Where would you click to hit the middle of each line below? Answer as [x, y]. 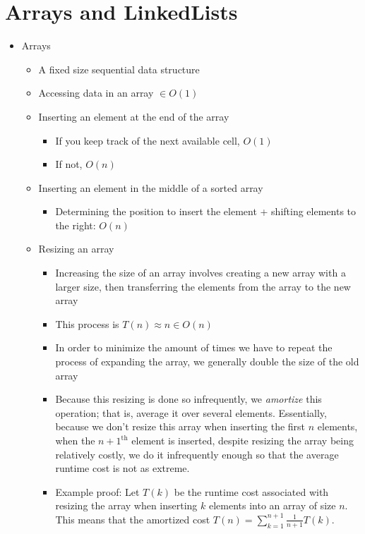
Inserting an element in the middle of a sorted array [151, 187]
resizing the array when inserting [126, 505]
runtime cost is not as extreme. [122, 468]
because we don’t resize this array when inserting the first [180, 426]
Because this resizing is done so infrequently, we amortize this [189, 399]
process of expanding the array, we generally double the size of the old [207, 362]
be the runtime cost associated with [251, 491]
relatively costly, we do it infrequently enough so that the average [197, 454]
